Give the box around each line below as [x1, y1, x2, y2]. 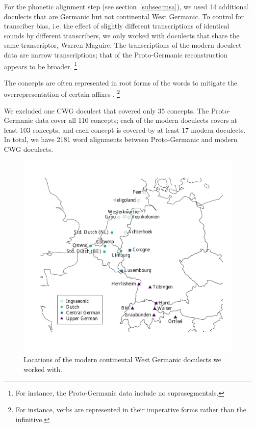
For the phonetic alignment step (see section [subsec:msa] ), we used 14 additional [4, 1, 249, 11]
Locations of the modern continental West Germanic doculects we [24, 354, 222, 365]
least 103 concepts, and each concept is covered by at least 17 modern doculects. [4, 124, 246, 135]
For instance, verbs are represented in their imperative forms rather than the [15, 404, 247, 415]
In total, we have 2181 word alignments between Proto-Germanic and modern [4, 134, 238, 144]
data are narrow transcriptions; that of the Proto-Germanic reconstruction [4, 49, 228, 59]
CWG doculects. [4, 144, 53, 154]
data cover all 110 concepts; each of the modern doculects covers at [35, 115, 237, 125]
